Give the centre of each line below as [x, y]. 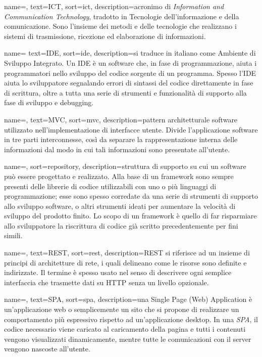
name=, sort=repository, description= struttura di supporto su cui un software [125, 166]
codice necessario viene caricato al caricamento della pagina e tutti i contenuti [125, 329]
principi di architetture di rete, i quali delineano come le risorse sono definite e [125, 262]
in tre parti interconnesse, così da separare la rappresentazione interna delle [121, 139]
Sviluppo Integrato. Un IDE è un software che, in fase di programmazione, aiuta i [130, 62]
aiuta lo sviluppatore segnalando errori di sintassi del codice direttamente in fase [129, 83]
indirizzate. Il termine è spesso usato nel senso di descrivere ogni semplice [118, 272]
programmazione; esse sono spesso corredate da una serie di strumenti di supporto [131, 196]
